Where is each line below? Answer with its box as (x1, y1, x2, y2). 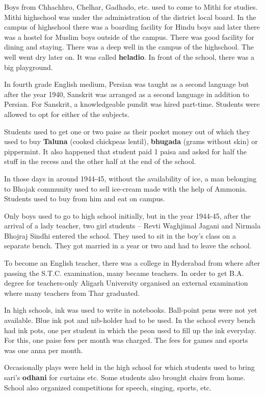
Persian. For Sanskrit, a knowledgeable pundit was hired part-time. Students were (4, 99, 260, 109)
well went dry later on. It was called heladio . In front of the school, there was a (4, 51, 255, 62)
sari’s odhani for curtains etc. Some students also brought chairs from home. (4, 372, 246, 382)
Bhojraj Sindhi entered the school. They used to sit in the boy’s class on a (4, 230, 236, 241)
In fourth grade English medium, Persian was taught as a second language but (4, 79, 249, 89)
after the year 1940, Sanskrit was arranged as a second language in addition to (4, 88, 249, 99)
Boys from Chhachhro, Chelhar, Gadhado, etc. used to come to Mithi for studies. (4, 2, 258, 12)
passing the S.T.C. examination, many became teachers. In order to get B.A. (4, 267, 244, 278)
